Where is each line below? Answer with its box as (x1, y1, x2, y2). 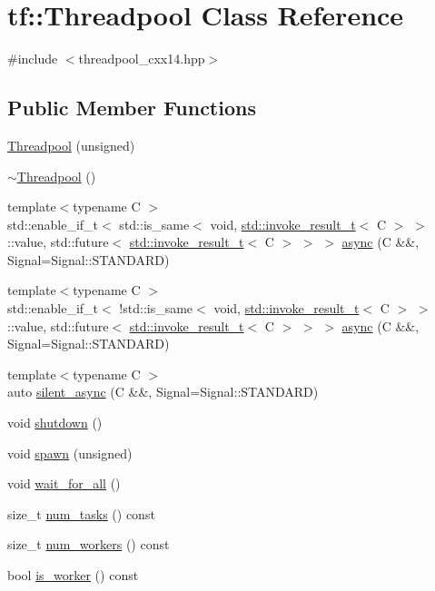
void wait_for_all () (7, 474, 121, 493)
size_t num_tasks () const (7, 504, 155, 523)
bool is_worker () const (7, 566, 139, 585)
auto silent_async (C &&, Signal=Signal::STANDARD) (7, 382, 319, 401)
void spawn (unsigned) (7, 443, 133, 462)
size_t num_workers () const (7, 535, 170, 554)
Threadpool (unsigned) (7, 135, 135, 154)
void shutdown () (7, 413, 103, 432)
